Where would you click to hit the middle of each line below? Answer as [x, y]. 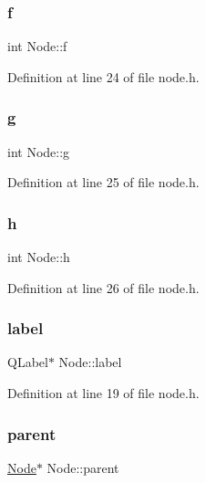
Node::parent [83, 467]
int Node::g [39, 151]
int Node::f [37, 46]
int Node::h [39, 257]
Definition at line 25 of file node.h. [103, 182]
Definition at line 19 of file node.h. [103, 393]
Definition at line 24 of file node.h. [103, 76]
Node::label [90, 362]
